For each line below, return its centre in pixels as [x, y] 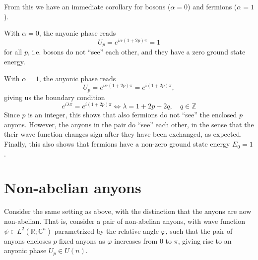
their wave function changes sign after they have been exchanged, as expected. [123, 134]
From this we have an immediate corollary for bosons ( [87, 6]
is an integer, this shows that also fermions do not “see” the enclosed [132, 115]
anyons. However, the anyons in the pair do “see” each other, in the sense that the [129, 124]
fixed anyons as [82, 240]
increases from [136, 240]
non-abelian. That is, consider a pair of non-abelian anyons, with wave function [125, 221]
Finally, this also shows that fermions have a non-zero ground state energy [117, 144]
